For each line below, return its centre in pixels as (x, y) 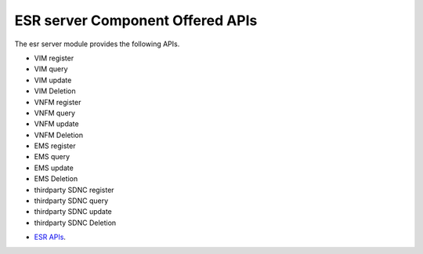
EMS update (54, 168)
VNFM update (56, 124)
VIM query (51, 69)
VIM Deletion (55, 91)
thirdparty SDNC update (73, 212)
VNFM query (55, 113)
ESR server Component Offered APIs (136, 20)
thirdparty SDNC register (74, 190)
